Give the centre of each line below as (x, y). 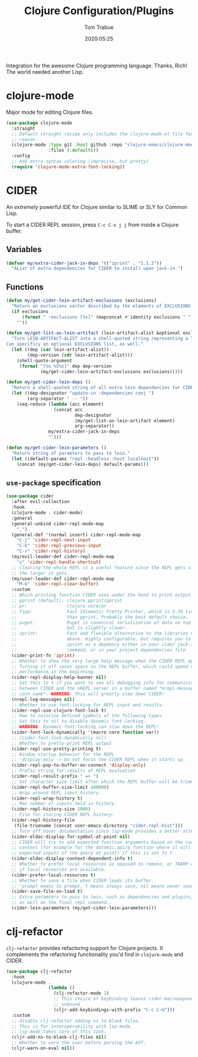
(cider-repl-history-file (43, 820)
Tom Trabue (99, 27)
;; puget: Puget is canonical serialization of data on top (101, 622)
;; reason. (25, 139)
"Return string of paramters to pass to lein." (71, 453)
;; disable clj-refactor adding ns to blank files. (76, 1021)
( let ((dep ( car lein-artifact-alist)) (60, 350)
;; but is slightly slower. (70, 628)
